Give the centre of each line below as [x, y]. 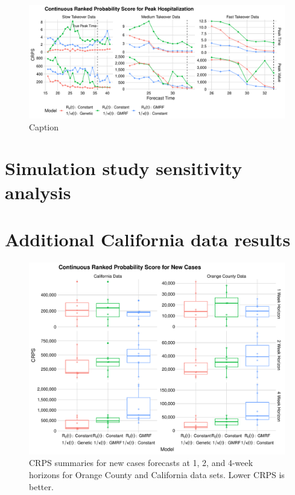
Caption [44, 126]
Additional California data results [148, 239]
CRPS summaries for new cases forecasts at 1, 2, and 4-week [141, 463]
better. [41, 486]
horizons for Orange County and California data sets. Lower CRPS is [157, 475]
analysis [38, 192]
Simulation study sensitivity [124, 168]
